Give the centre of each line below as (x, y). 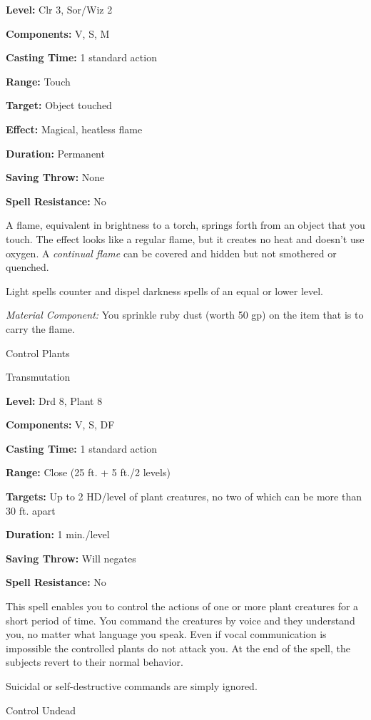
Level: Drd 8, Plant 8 (54, 400)
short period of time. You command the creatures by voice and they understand (181, 620)
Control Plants (38, 353)
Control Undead (41, 710)
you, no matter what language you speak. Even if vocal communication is (166, 634)
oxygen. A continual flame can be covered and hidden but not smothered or (171, 253)
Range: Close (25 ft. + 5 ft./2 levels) (88, 472)
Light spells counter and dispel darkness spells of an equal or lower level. (164, 290)
